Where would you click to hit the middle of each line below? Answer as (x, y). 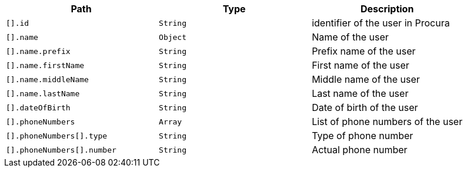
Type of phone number (363, 136)
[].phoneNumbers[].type (57, 136)
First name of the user (361, 65)
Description (387, 9)
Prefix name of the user (364, 51)
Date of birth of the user (365, 107)
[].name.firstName (45, 65)
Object (173, 37)
